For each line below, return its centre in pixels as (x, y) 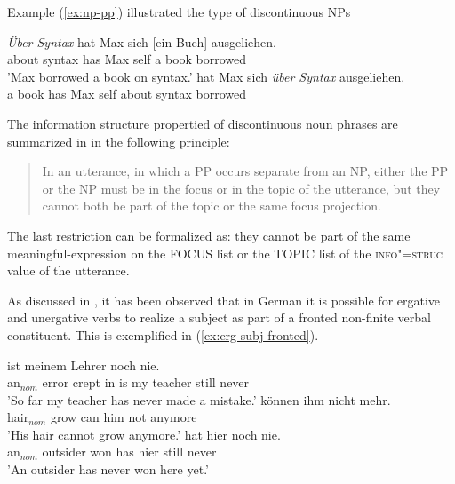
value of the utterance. (68, 270)
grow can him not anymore (124, 417)
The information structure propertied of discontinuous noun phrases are (203, 123)
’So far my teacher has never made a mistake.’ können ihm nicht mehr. (199, 399)
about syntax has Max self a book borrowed (127, 59)
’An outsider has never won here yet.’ (108, 469)
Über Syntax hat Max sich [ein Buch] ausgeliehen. (142, 41)
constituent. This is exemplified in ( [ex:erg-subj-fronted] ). (163, 334)
